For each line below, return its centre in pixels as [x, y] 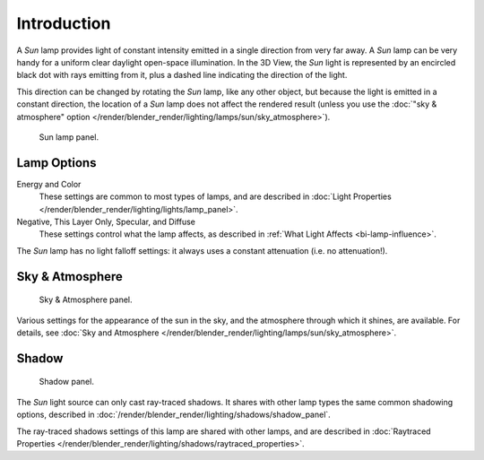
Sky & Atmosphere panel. [86, 299]
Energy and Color [49, 184]
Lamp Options [56, 163]
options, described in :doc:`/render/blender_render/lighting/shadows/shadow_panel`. [173, 415]
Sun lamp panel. [69, 137]
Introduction [64, 23]
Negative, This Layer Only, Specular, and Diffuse [106, 221]
